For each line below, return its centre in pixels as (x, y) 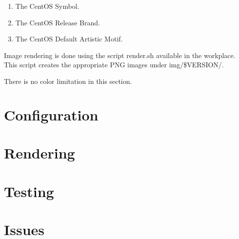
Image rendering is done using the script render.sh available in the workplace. (120, 55)
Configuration (51, 114)
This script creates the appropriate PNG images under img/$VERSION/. (114, 65)
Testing (29, 191)
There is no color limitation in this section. (68, 81)
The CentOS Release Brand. (58, 22)
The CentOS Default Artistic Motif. (69, 39)
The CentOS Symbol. (47, 6)
